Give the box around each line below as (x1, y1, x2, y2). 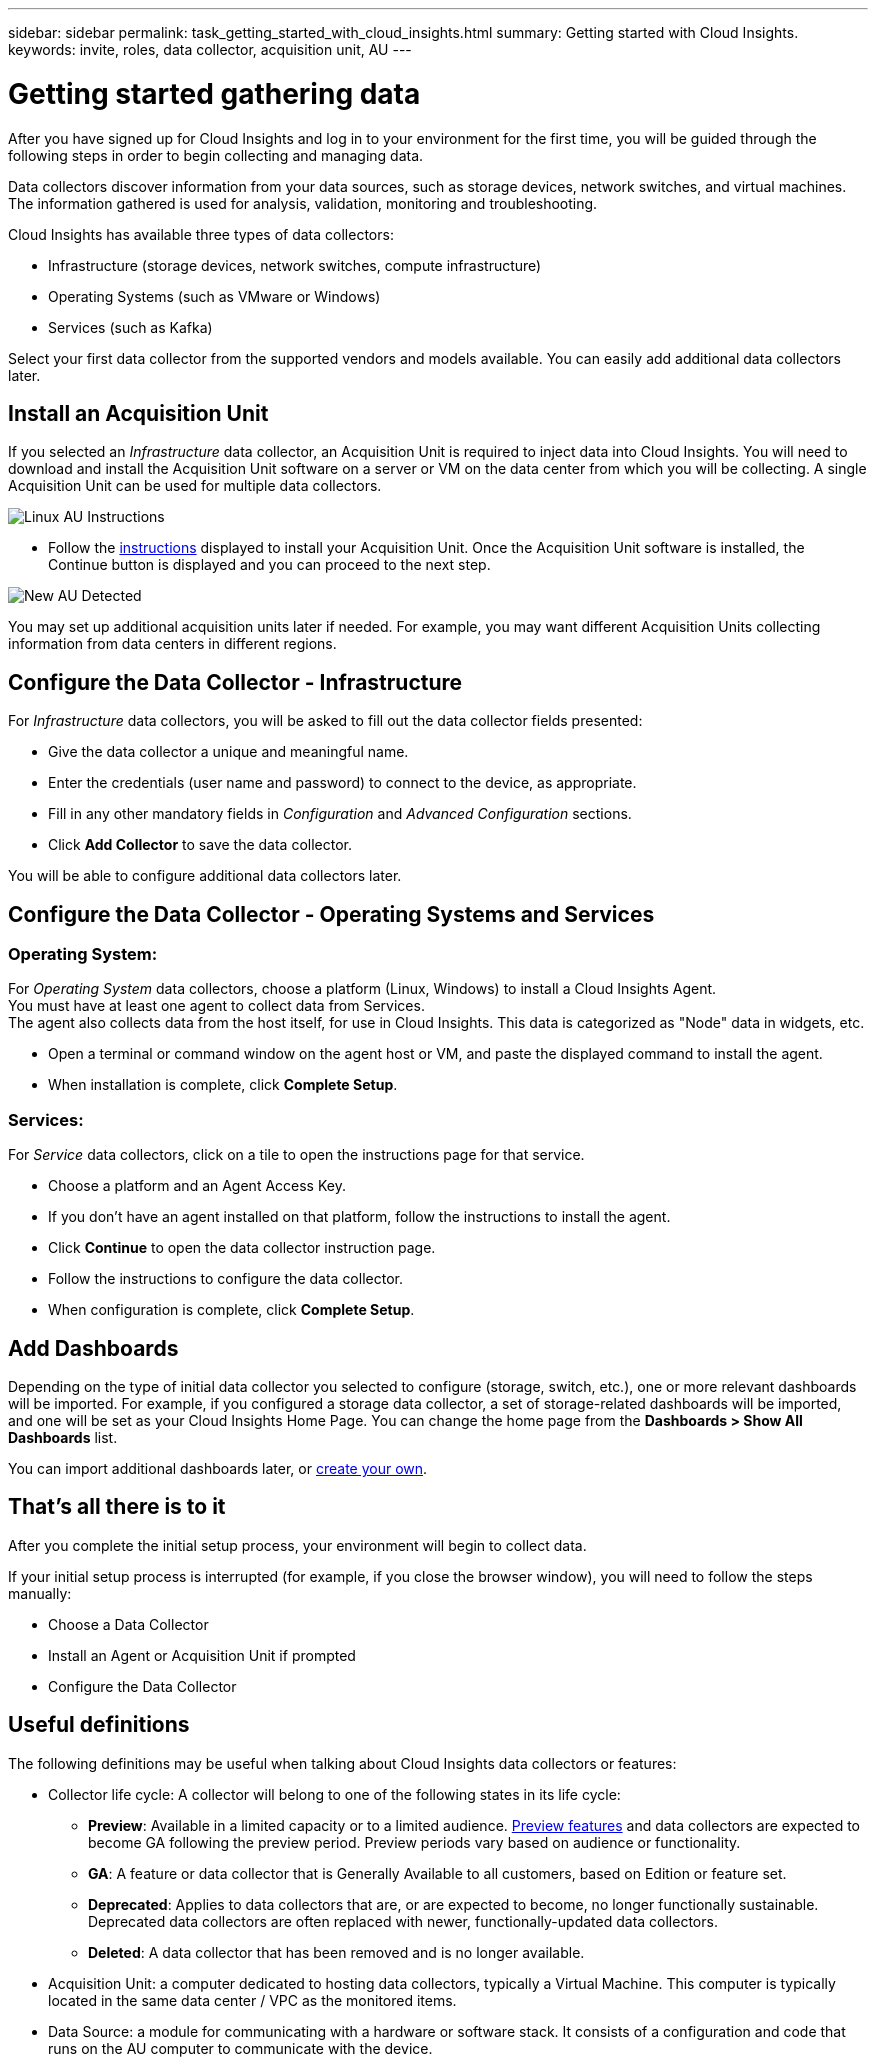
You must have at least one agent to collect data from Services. (8, 997, 425, 1015)
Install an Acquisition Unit (8, 400, 269, 426)
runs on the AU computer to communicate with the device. (48, 2039, 433, 2057)
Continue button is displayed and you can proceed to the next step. (48, 556, 491, 574)
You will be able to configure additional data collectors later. (8, 867, 402, 885)
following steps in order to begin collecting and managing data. (8, 146, 424, 164)
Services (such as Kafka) (48, 318, 213, 336)
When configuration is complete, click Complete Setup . (48, 1301, 415, 1319)
